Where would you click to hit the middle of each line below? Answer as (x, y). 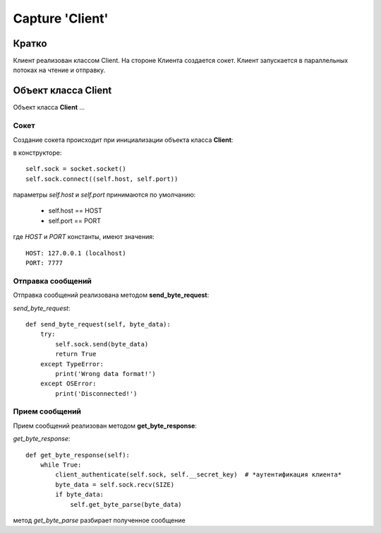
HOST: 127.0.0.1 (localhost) (76, 253)
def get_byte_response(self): (78, 455)
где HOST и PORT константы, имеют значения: (84, 237)
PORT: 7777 (44, 263)
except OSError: (68, 384)
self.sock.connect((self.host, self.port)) (102, 179)
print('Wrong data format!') (106, 374)
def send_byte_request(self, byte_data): (98, 324)
